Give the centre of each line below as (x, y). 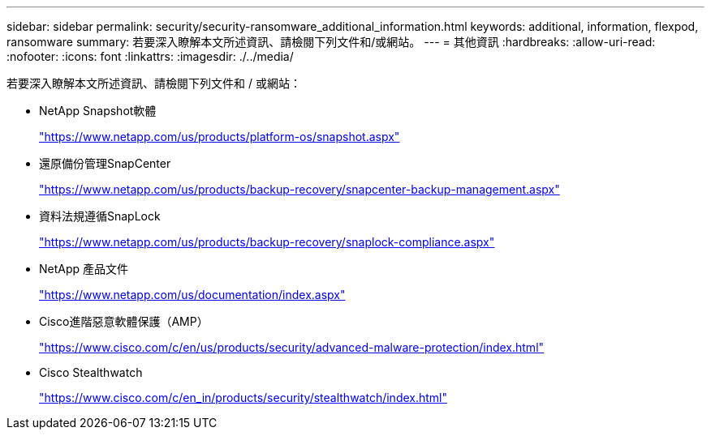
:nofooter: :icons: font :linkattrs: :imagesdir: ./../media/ (150, 56)
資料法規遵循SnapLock (100, 216)
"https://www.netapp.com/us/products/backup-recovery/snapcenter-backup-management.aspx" (299, 189)
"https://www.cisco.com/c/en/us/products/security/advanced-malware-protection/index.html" (292, 347)
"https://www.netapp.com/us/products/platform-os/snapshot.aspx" (220, 137)
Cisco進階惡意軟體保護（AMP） (124, 321)
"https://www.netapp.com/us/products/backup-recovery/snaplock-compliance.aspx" (267, 242)
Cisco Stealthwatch (91, 372)
